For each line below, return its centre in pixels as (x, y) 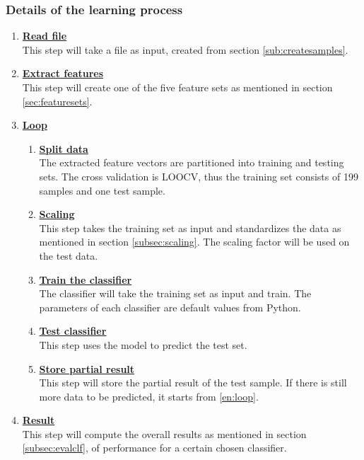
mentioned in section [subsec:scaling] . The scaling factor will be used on (194, 242)
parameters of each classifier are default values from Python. (170, 307)
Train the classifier (86, 279)
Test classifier (73, 331)
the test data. (69, 255)
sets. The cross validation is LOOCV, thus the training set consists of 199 (199, 176)
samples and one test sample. (102, 190)
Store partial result (87, 368)
